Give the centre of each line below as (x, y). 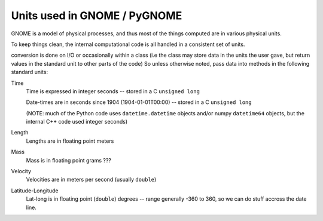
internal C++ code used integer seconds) (77, 122)
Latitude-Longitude (35, 191)
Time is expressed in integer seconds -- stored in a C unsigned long (113, 91)
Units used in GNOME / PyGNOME (97, 16)
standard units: (29, 72)
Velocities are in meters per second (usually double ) (91, 180)
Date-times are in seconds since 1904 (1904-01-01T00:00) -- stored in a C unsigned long (139, 102)
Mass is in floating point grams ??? (69, 160)
